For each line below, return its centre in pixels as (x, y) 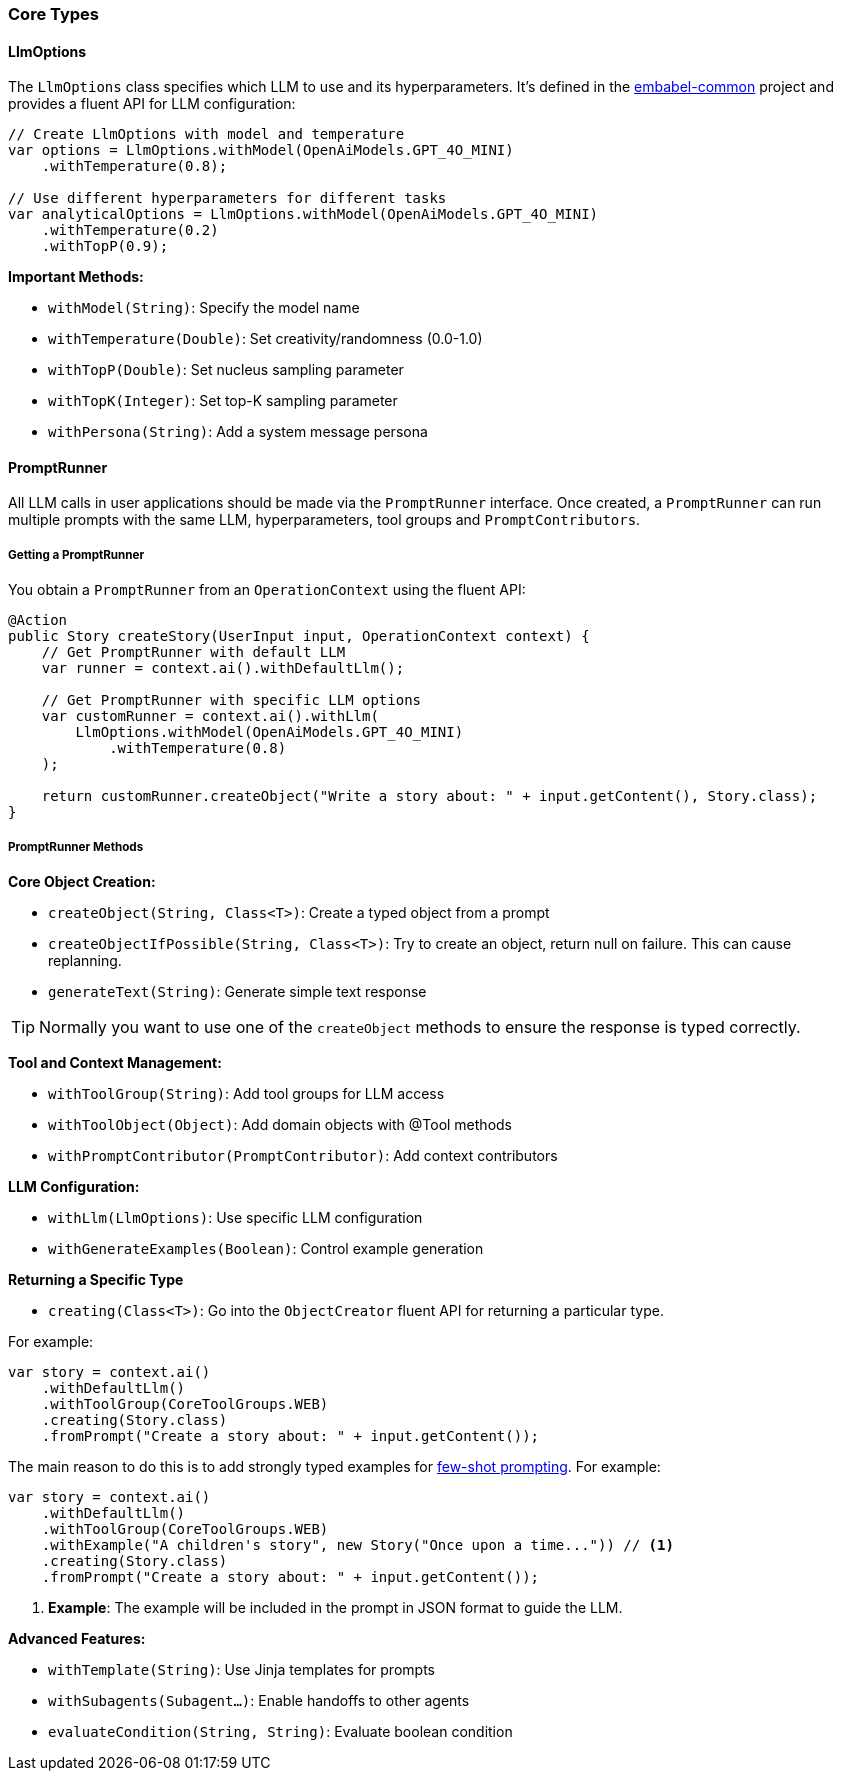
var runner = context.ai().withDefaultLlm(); (223, 668)
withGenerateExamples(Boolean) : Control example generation (266, 1248)
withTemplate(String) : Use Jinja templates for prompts (241, 1669)
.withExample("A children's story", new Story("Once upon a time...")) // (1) (357, 1545)
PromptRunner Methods (76, 846)
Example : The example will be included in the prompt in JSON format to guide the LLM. (335, 1607)
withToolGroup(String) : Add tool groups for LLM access (246, 1093)
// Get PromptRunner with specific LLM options (231, 700)
